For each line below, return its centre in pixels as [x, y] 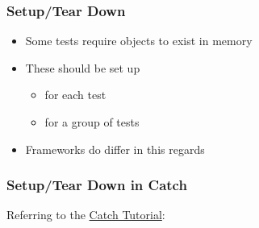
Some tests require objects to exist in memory [139, 41]
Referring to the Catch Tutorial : [86, 215]
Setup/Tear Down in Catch [97, 185]
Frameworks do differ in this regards [115, 149]
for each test [75, 95]
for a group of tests [92, 122]
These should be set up [83, 67]
